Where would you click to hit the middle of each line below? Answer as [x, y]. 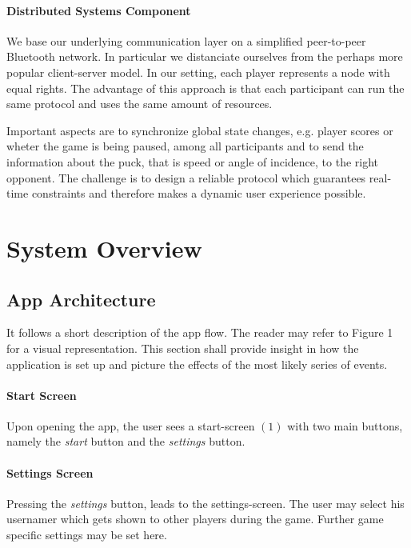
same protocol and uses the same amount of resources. [140, 104]
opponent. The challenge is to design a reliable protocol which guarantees [186, 177]
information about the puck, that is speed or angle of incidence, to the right [193, 161]
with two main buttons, [345, 425]
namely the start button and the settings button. [126, 441]
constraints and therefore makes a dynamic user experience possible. [199, 193]
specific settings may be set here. [87, 535]
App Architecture [81, 299]
